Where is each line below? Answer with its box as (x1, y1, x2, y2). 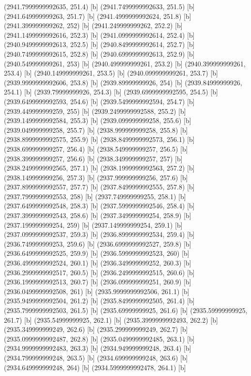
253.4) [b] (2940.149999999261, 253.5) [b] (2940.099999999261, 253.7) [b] (4, 68, 218, 78)
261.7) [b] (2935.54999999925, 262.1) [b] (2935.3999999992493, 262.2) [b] (4, 314, 218, 325)
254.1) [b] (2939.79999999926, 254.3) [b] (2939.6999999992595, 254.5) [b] (4, 87, 218, 97)
